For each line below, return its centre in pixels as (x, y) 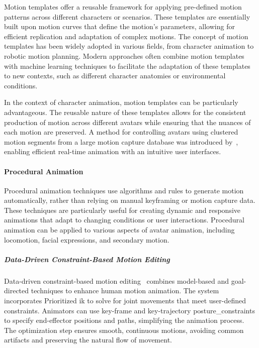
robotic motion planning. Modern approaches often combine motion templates (124, 55)
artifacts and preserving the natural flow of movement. (88, 340)
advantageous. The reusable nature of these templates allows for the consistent (125, 112)
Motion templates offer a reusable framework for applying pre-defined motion (123, 7)
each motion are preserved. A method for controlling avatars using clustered (121, 132)
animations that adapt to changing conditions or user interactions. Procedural (124, 220)
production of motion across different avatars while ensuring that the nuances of (127, 122)
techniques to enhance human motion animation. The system (125, 291)
